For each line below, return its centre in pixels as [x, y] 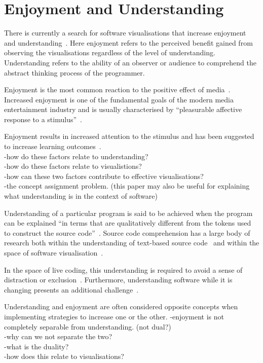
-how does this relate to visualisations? [64, 356]
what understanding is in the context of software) [81, 196]
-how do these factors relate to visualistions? [73, 166]
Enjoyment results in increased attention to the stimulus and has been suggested [129, 136]
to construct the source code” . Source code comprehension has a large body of [127, 232]
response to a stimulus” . [43, 119]
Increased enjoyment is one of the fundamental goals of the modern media [119, 99]
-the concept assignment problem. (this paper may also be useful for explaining [127, 186]
